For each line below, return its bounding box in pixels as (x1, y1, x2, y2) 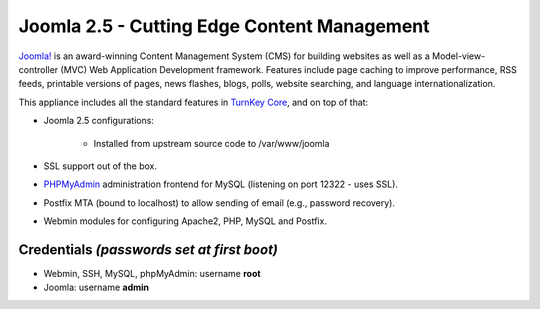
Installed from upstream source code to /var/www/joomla (93, 137, 330, 149)
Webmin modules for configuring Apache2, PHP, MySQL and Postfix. (43, 215, 327, 227)
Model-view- (431, 50, 486, 62)
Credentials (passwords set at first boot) (18, 241, 279, 258)
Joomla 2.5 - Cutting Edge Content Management (18, 15, 430, 37)
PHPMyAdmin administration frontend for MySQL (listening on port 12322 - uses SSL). (43, 178, 399, 190)
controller (18, 63, 59, 75)
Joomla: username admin (43, 281, 150, 294)
